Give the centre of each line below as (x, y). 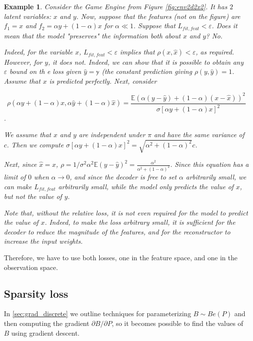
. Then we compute (35, 144)
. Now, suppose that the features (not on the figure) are (158, 16)
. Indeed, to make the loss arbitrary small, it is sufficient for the (140, 222)
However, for (23, 62)
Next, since (20, 164)
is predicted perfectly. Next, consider (103, 81)
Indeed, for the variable (38, 52)
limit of (15, 176)
